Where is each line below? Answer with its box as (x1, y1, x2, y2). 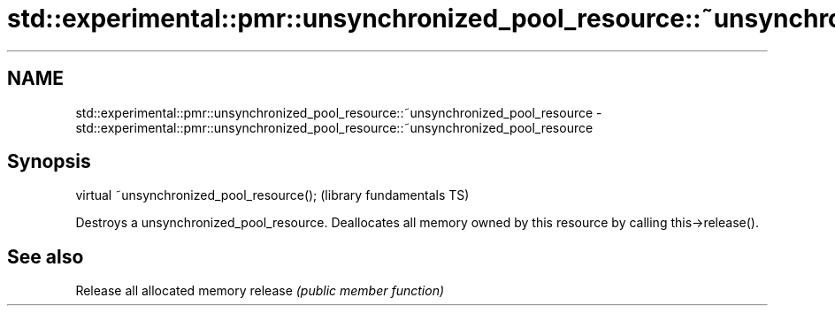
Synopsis (7, 150, 91, 173)
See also (7, 245, 84, 268)
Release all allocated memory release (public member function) (75, 283, 445, 299)
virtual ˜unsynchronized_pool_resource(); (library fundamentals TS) (75, 187, 470, 203)
